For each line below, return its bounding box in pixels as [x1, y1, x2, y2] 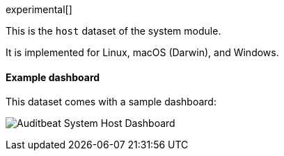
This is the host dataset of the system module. [6, 25, 221, 37]
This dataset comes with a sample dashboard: [6, 96, 216, 108]
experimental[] [6, 3, 72, 15]
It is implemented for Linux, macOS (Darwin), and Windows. [6, 46, 279, 58]
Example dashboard [6, 71, 100, 83]
